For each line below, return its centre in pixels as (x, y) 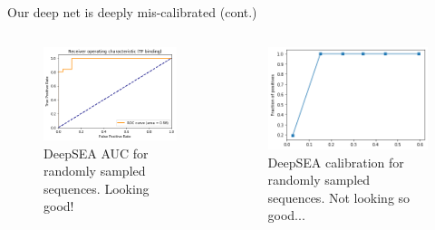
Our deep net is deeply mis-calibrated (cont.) (132, 12)
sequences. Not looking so (339, 197)
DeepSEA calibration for (336, 162)
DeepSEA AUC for (96, 153)
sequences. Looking (97, 188)
